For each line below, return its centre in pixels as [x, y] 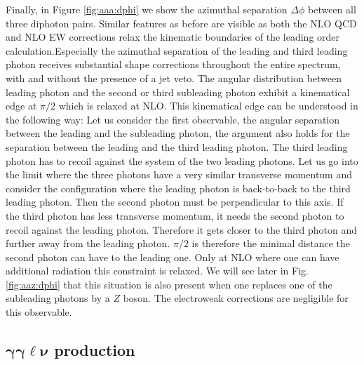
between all [332, 9]
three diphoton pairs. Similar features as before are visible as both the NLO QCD [181, 23]
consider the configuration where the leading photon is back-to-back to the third [178, 188]
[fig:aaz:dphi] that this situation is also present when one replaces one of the [169, 284]
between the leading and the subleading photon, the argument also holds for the [178, 133]
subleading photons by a [58, 298]
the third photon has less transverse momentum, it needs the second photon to [175, 215]
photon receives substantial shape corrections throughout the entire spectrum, [173, 64]
